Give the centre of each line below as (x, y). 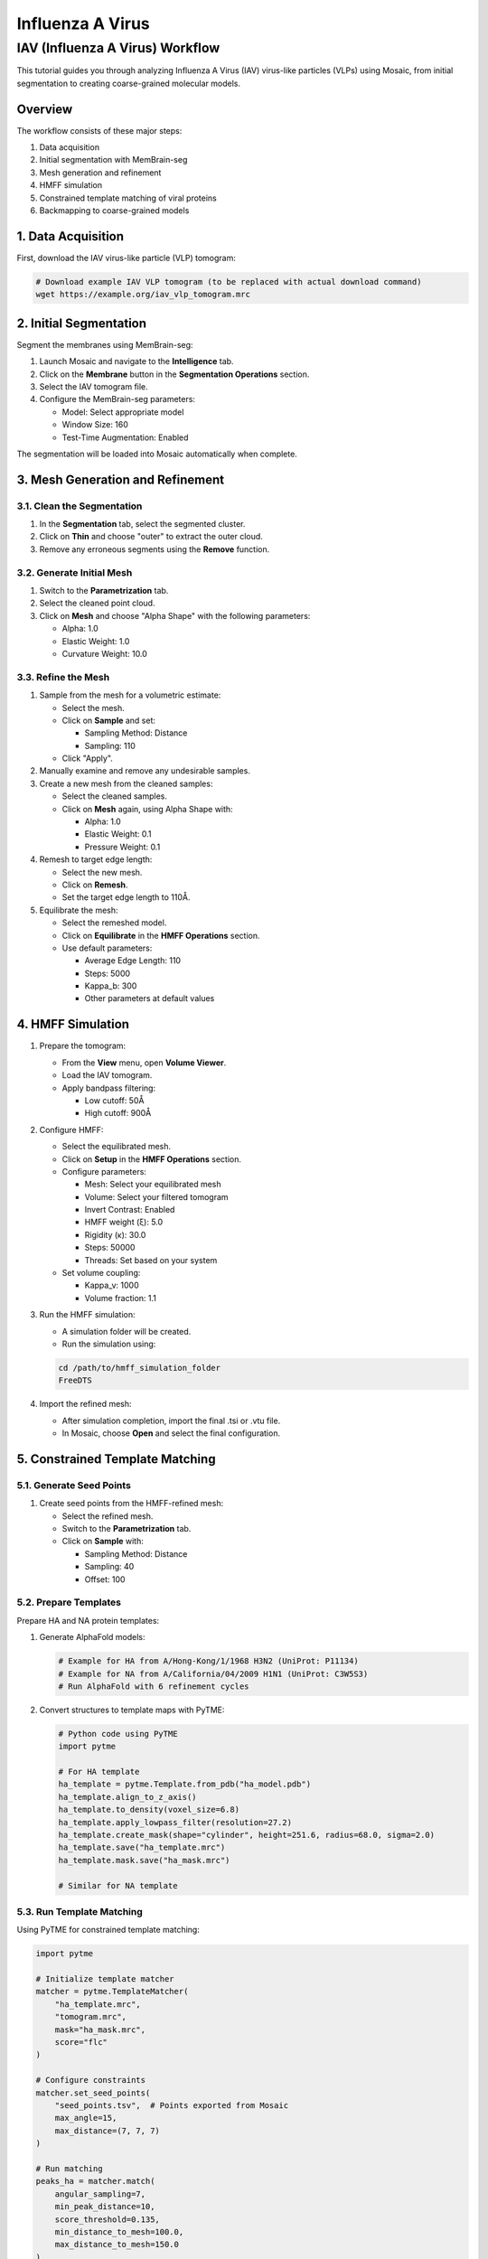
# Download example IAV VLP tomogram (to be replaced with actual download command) (229, 281)
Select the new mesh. (102, 872)
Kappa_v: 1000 (112, 1285)
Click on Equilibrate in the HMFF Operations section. (161, 935)
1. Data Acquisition (70, 236)
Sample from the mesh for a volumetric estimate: (130, 695)
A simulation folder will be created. (127, 1331)
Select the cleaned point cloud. (97, 603)
